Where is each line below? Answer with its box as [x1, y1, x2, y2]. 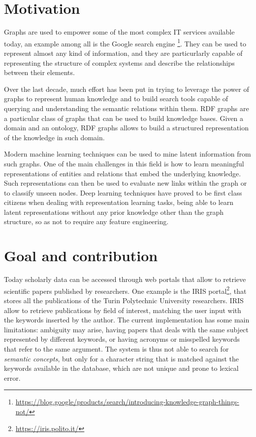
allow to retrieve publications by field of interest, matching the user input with [4, 305, 241, 315]
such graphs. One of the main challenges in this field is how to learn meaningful [4, 158, 244, 168]
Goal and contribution [4, 245, 158, 266]
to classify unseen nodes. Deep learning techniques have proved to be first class [4, 187, 242, 198]
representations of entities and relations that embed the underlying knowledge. [4, 168, 241, 178]
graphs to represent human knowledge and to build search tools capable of [4, 93, 228, 104]
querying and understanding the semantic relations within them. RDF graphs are [4, 103, 249, 113]
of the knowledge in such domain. [4, 132, 105, 142]
